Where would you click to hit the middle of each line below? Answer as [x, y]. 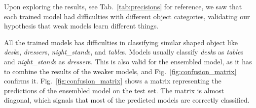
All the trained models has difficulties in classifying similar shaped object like [121, 42]
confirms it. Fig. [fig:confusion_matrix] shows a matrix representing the [113, 81]
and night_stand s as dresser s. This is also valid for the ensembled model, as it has [128, 61]
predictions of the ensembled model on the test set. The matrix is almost [114, 90]
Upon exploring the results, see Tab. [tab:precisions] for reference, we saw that [123, 6]
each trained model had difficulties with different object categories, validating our [127, 16]
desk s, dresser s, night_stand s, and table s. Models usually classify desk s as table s [124, 52]
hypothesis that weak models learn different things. [81, 26]
